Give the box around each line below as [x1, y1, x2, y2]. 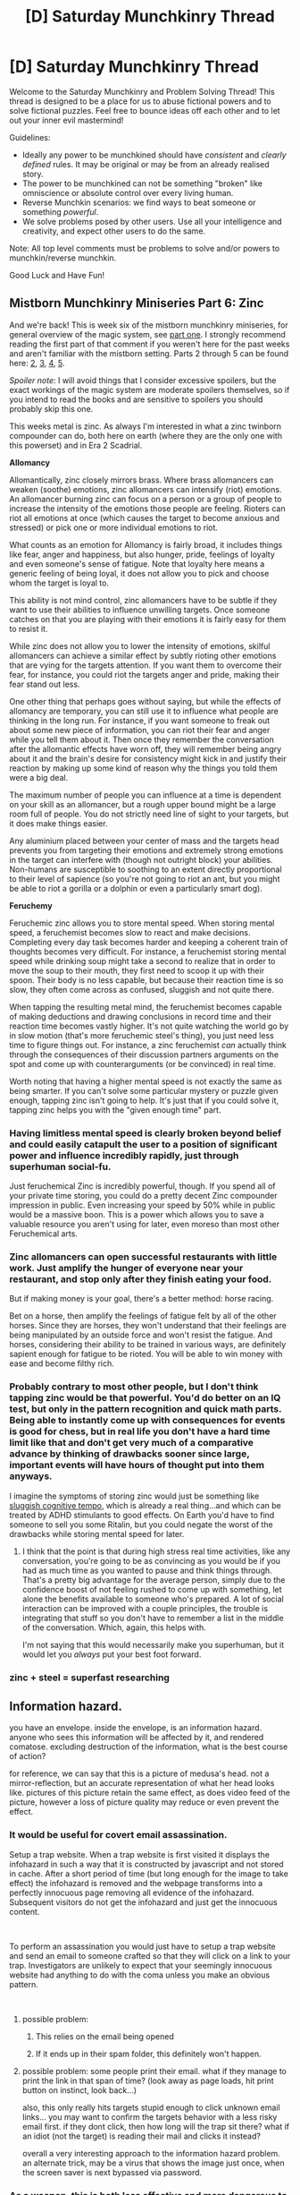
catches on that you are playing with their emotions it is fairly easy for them [9, 613, 287, 624]
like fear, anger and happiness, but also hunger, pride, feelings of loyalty [9, 549, 275, 559]
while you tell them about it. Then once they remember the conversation [9, 734, 275, 745]
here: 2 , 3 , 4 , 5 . [9, 357, 65, 368]
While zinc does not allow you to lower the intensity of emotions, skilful [9, 640, 271, 651]
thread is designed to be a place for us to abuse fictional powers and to [9, 96, 272, 107]
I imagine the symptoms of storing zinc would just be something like [9, 1490, 260, 1501]
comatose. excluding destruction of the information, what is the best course [9, 1741, 288, 1752]
